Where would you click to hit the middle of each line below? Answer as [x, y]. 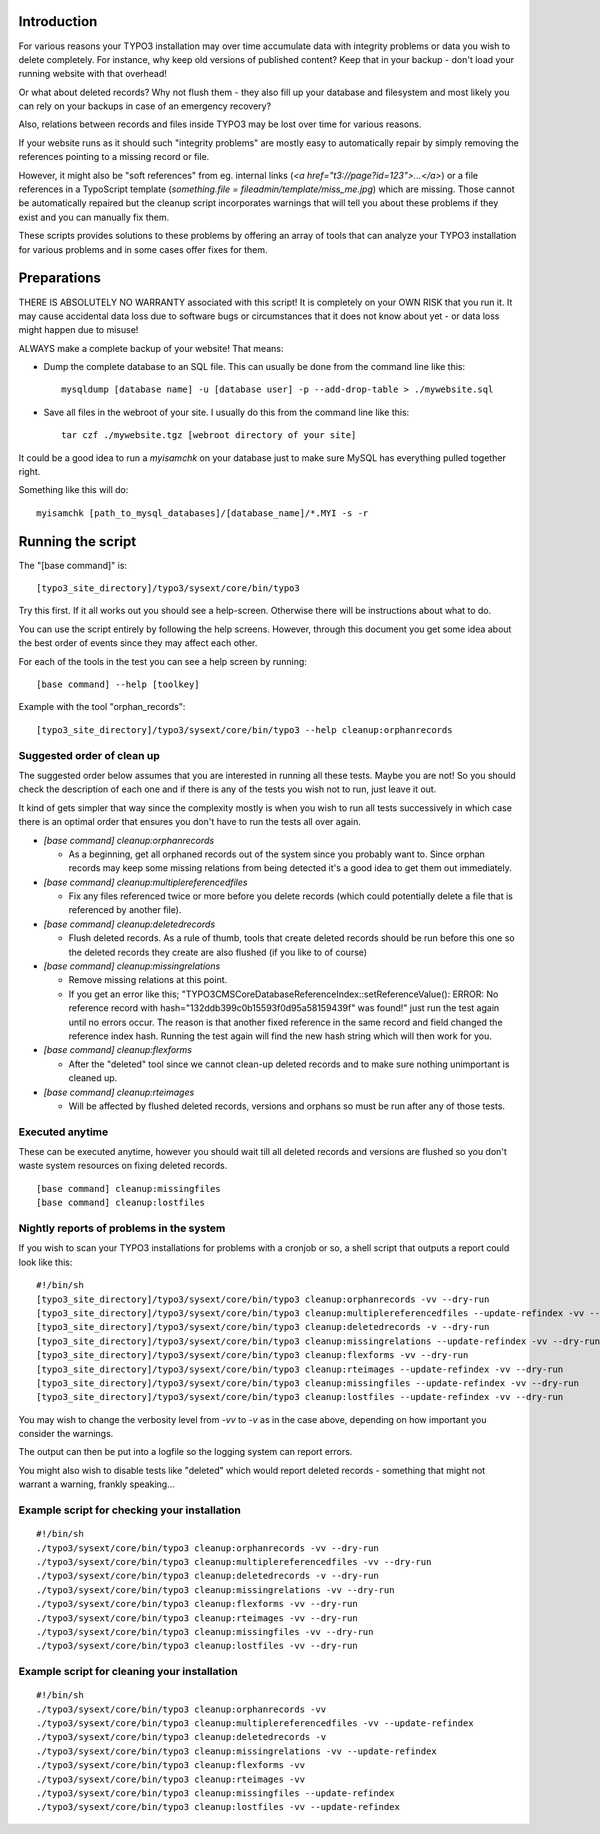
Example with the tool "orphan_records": [102, 707]
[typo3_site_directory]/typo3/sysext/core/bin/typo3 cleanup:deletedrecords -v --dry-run [263, 1327]
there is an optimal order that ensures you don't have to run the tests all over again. [190, 822]
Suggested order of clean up [89, 755]
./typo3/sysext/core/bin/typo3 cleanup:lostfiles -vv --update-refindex [218, 1807]
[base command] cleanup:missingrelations [132, 966]
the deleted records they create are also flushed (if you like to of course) [218, 952]
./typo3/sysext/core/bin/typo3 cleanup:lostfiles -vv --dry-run [197, 1646]
